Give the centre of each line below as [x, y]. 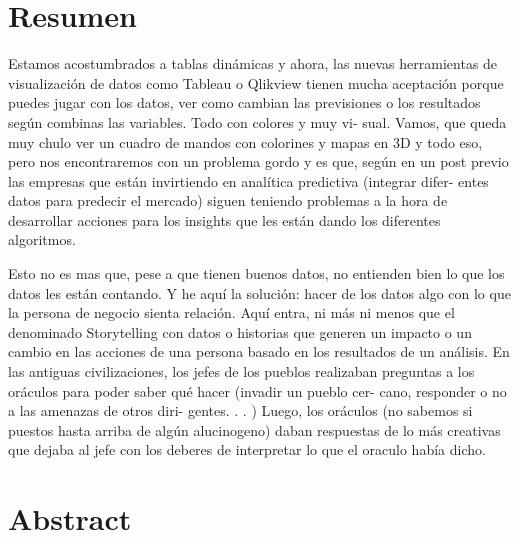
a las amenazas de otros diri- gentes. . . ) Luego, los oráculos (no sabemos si [240, 410]
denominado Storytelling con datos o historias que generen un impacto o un [240, 331]
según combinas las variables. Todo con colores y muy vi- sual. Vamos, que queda [257, 121]
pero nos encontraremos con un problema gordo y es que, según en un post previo [258, 161]
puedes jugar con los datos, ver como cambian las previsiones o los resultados [244, 102]
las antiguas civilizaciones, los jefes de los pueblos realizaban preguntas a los [241, 371]
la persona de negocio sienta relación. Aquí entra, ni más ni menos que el [231, 312]
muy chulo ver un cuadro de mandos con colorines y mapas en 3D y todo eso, [245, 141]
